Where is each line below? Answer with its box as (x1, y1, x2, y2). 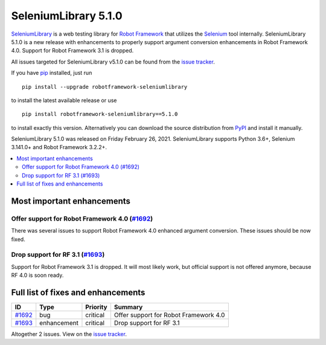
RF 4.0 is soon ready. (11, 272, 64, 279)
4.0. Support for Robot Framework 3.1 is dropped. (11, 47, 134, 54)
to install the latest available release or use (11, 97, 117, 104)
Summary (113, 303, 143, 311)
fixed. (11, 236, 25, 243)
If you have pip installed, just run (11, 69, 92, 77)
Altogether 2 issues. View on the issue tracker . (11, 330, 127, 338)
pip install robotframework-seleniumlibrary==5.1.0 (22, 111, 178, 118)
